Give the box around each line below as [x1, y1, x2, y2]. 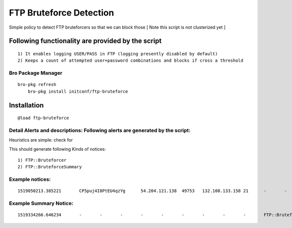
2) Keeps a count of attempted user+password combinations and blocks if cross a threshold [18, 58, 243, 63]
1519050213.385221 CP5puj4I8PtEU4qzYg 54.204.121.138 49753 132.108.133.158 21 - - [18, 188, 287, 194]
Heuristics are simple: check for [9, 137, 73, 143]
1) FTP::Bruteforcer [18, 158, 67, 163]
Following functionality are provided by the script [9, 37, 162, 45]
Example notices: [9, 176, 51, 183]
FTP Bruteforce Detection [9, 7, 114, 18]
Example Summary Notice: [9, 200, 73, 207]
